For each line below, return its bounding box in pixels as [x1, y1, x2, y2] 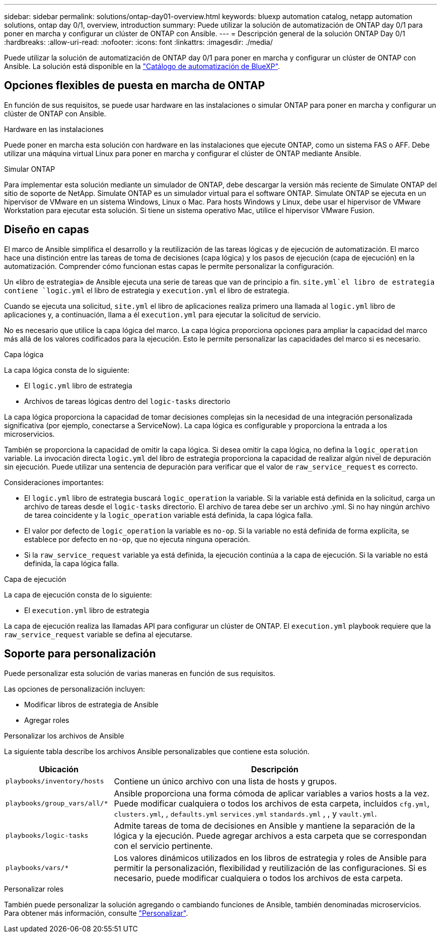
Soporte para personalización [4, 647, 156, 660]
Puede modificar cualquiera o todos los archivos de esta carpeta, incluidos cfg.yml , [114, 798, 430, 809]
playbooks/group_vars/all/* [6, 799, 108, 808]
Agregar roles [24, 715, 69, 724]
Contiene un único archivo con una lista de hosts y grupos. [114, 776, 337, 786]
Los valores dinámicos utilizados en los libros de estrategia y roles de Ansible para [114, 852, 427, 863]
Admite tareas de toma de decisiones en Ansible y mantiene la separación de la [114, 820, 415, 831]
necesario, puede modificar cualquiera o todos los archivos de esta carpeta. [114, 873, 403, 883]
